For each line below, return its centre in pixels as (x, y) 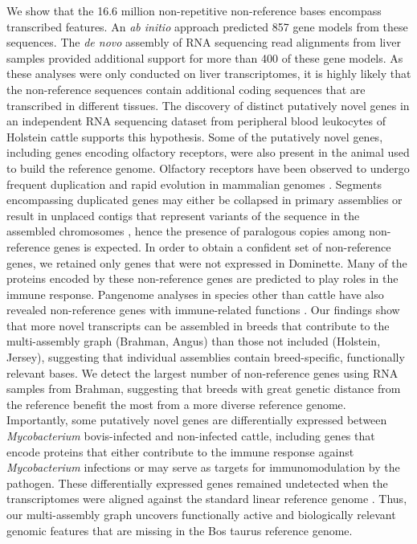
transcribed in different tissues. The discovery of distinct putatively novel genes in (208, 105)
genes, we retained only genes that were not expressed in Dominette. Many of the (207, 262)
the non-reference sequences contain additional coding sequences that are (186, 89)
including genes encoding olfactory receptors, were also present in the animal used (208, 152)
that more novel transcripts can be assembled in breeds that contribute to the (198, 325)
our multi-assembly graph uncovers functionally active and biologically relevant (201, 514)
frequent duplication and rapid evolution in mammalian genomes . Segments (194, 184)
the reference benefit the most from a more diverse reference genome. (176, 404)
